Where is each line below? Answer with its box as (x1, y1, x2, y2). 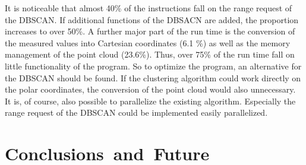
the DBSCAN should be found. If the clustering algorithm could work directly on (5, 71, 301, 84)
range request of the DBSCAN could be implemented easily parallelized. (5, 106, 268, 119)
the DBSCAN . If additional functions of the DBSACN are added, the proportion (5, 13, 299, 26)
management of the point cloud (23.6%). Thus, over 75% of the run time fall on (5, 48, 295, 61)
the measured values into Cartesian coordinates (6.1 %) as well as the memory (5, 36, 291, 49)
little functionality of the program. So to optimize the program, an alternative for (5, 59, 302, 72)
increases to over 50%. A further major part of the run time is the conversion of (5, 25, 295, 37)
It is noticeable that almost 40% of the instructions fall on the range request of (5, 2, 292, 14)
